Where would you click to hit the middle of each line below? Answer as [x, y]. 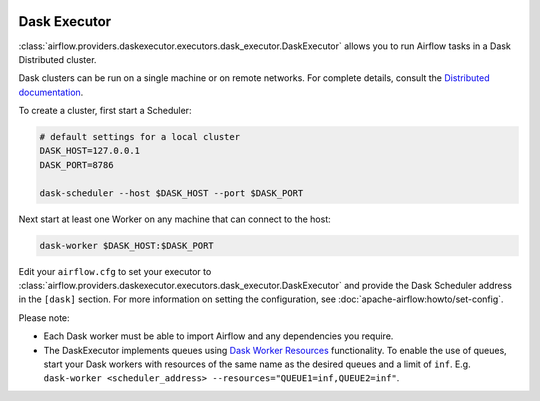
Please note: [44, 317]
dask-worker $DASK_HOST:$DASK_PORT [126, 245]
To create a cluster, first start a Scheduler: [105, 111]
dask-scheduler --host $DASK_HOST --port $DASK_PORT [171, 193]
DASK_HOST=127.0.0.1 [89, 151]
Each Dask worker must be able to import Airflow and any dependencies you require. [218, 336]
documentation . [51, 92]
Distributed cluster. [57, 59]
